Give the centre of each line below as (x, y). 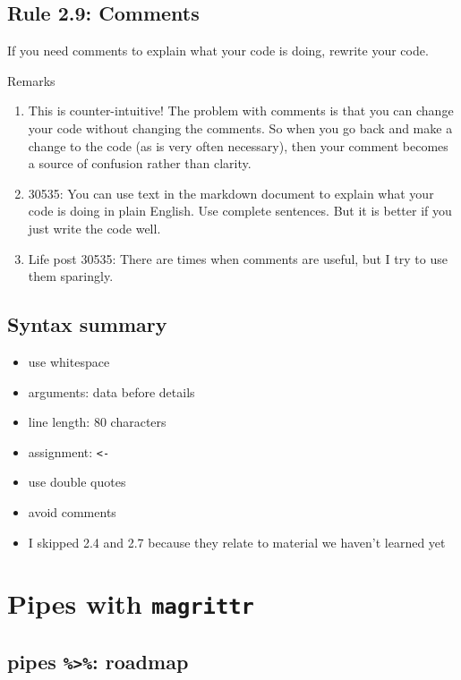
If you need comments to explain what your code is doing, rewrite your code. (218, 51)
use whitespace (69, 361)
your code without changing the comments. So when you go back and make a (240, 127)
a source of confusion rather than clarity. (140, 163)
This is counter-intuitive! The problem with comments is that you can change (241, 110)
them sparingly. (71, 276)
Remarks (31, 80)
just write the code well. (94, 228)
